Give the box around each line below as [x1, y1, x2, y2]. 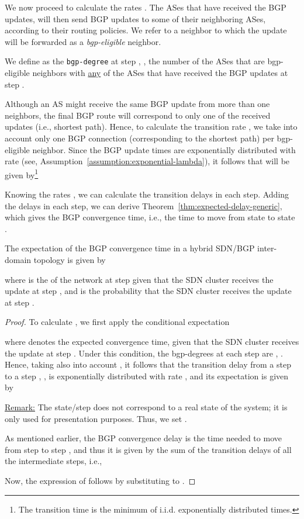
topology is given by [33, 254, 106, 265]
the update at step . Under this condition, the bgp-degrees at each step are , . [5, 347, 284, 359]
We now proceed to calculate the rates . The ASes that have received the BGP [5, 1, 286, 13]
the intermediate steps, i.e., [5, 455, 102, 467]
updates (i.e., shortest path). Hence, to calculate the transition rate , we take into [5, 120, 298, 133]
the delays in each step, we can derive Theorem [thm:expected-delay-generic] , [5, 199, 282, 212]
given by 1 [5, 167, 39, 181]
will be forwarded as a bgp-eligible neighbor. [5, 35, 161, 47]
